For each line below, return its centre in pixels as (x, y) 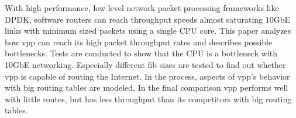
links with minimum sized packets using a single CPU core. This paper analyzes (148, 31)
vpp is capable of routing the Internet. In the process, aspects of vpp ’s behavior (147, 76)
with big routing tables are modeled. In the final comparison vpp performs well (147, 87)
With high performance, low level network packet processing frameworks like (142, 8)
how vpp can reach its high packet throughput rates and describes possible (139, 42)
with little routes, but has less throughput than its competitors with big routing (148, 99)
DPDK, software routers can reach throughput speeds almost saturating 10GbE (148, 19)
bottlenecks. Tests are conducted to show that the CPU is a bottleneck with (141, 53)
